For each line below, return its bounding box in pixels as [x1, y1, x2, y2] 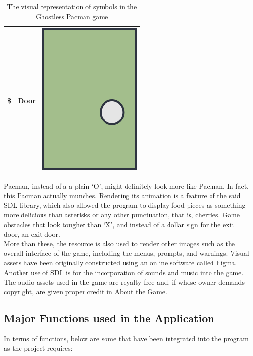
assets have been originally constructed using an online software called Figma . [4, 258, 237, 268]
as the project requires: [4, 343, 73, 353]
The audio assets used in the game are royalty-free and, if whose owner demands [4, 277, 245, 287]
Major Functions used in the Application [4, 310, 214, 325]
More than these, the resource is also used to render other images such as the [4, 238, 235, 248]
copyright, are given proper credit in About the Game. [4, 286, 167, 296]
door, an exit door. [4, 229, 60, 239]
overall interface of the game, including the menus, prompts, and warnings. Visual [4, 248, 249, 258]
